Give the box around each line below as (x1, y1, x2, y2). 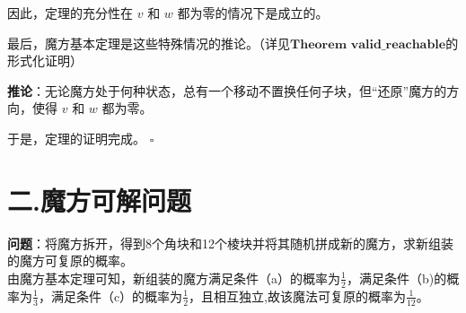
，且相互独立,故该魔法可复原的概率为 (189, 286, 406, 305)
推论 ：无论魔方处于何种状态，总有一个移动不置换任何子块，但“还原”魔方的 (7, 81, 447, 100)
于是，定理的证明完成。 (7, 128, 145, 147)
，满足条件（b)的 (346, 268, 447, 287)
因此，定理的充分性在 (7, 4, 133, 22)
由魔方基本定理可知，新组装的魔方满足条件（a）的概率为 (7, 268, 340, 287)
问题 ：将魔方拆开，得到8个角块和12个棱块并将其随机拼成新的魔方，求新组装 (7, 233, 453, 252)
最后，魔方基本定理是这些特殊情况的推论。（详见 (7, 33, 290, 52)
